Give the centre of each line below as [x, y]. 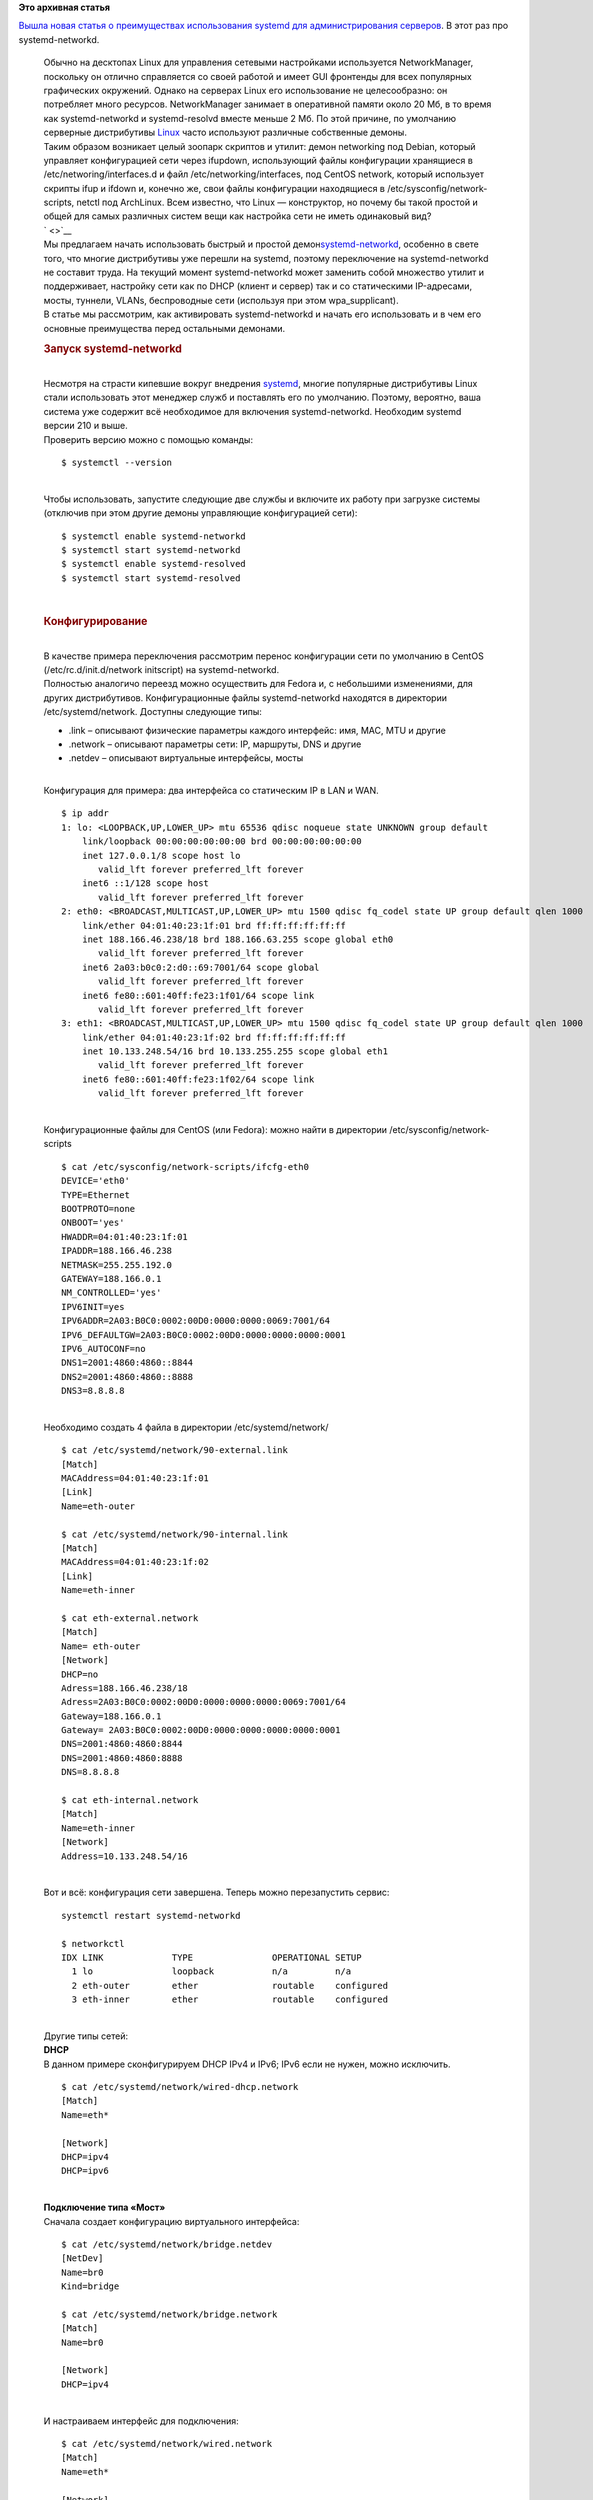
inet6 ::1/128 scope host [145, 883]
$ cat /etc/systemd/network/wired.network [167, 2444]
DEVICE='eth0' [95, 1181]
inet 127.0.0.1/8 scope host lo [161, 855]
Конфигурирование [95, 621]
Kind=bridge [90, 2286]
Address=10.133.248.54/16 [125, 1856]
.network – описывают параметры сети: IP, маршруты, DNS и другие [215, 744]
